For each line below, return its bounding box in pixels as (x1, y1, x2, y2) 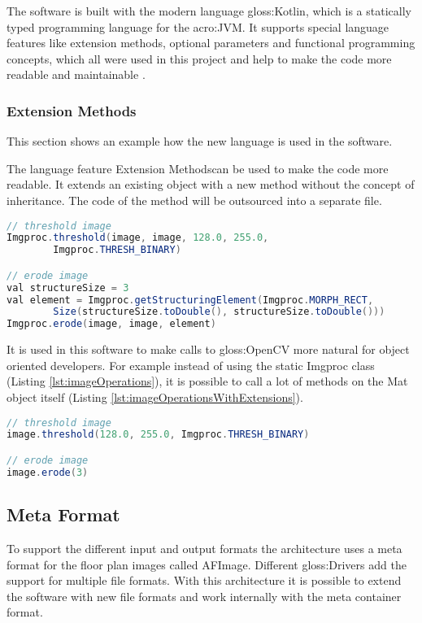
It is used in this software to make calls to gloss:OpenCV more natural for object (7, 341, 410, 358)
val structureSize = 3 (7, 281, 129, 294)
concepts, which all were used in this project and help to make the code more (7, 50, 392, 67)
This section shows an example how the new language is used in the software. (7, 133, 393, 150)
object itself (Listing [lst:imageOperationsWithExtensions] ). (7, 389, 303, 405)
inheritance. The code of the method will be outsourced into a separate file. (7, 191, 382, 208)
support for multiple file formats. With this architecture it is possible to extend (7, 572, 402, 589)
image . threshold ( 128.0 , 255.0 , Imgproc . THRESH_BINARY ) (7, 429, 310, 441)
